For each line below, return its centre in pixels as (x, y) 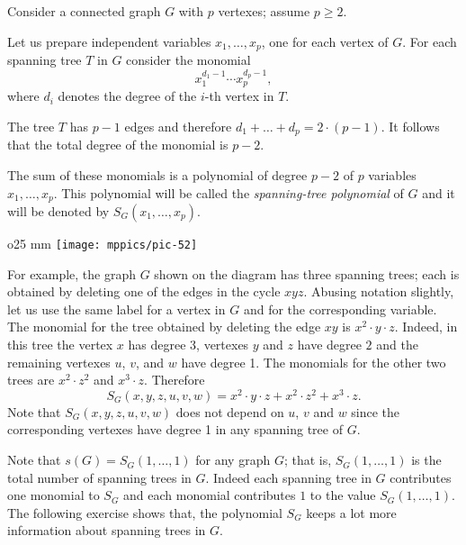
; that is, (308, 460)
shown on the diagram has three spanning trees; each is (307, 273)
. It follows (410, 126)
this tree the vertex (60, 344)
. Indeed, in (426, 327)
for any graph (233, 460)
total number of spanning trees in (99, 477)
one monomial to (54, 495)
